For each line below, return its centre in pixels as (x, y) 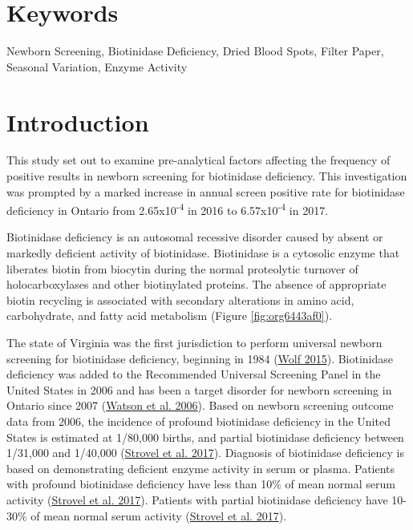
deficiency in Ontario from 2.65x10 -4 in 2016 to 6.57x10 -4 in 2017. (168, 209)
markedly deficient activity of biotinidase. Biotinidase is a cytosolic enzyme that (203, 253)
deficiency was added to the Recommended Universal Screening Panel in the (194, 374)
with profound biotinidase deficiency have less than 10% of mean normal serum (201, 484)
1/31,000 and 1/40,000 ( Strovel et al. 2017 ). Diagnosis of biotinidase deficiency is (206, 453)
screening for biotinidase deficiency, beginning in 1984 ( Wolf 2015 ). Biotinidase (200, 358)
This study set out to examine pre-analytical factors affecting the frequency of (198, 160)
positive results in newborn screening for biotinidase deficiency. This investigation (207, 176)
